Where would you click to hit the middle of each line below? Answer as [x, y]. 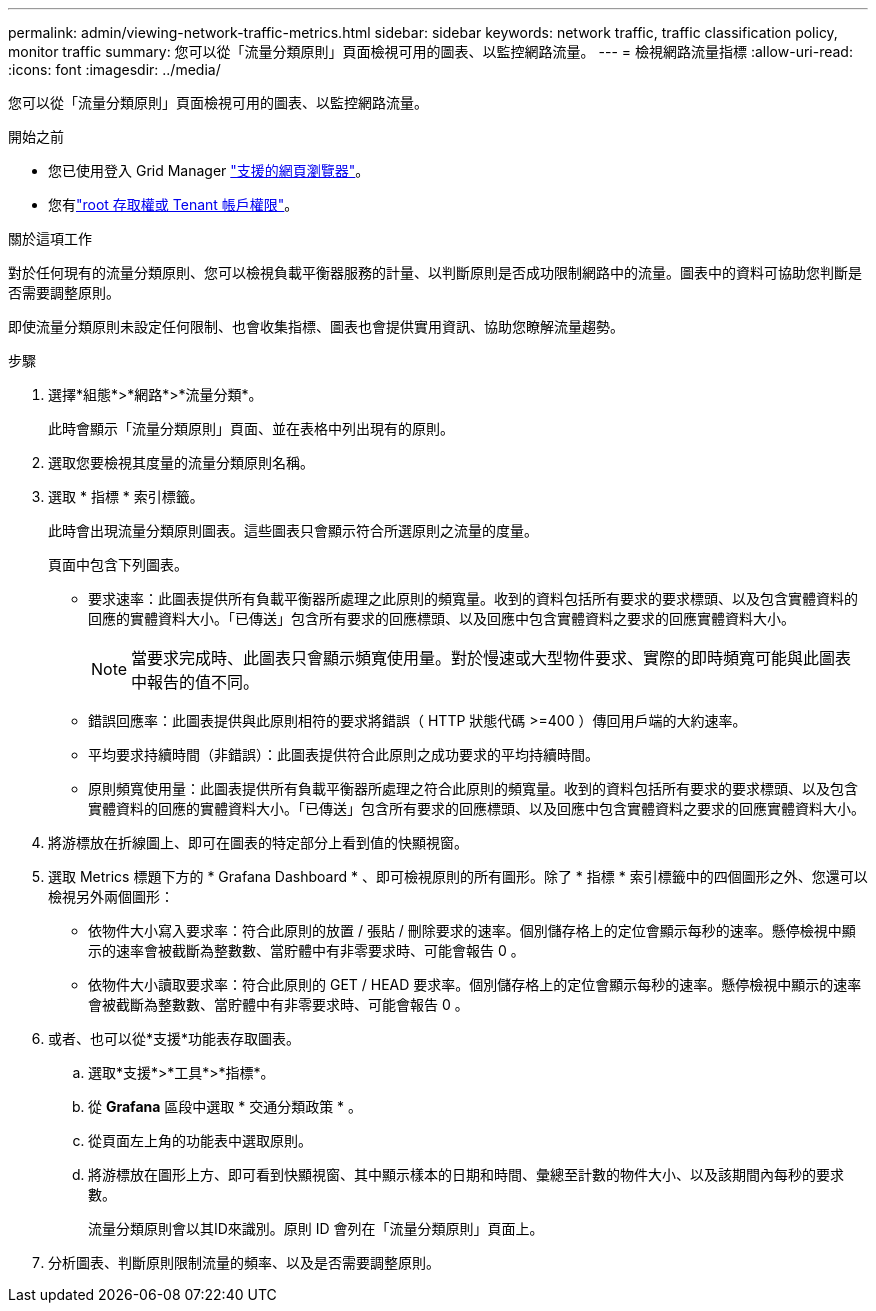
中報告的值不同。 [195, 682]
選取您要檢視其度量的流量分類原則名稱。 [181, 462]
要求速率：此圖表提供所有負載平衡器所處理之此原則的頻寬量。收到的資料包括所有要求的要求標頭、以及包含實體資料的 [473, 598]
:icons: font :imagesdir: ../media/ [114, 69]
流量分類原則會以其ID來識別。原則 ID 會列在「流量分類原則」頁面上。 [316, 1228]
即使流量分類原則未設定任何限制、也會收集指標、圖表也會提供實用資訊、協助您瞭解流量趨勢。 [316, 326]
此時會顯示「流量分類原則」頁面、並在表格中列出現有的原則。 [251, 428]
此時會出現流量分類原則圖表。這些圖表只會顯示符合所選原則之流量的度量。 [293, 530]
